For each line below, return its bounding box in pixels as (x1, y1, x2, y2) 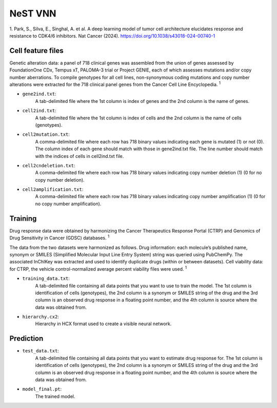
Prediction (9, 334, 44, 343)
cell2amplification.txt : (22, 186, 84, 192)
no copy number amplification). (35, 201, 102, 207)
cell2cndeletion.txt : (22, 162, 75, 168)
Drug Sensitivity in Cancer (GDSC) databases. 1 (9, 234, 110, 241)
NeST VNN (9, 8, 56, 19)
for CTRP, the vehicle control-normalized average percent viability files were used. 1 (9, 265, 187, 272)
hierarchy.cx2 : (22, 314, 59, 320)
